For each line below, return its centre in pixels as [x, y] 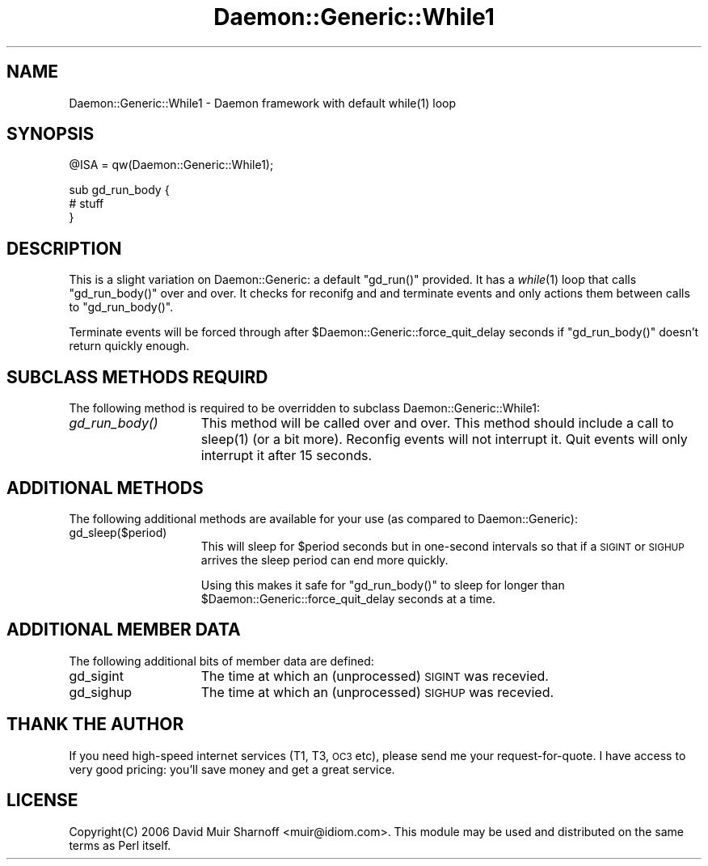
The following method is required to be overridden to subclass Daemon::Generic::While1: [305, 408]
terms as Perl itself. [120, 845]
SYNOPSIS [51, 134]
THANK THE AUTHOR [95, 724]
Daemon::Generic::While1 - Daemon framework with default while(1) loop [263, 103]
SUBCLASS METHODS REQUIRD [137, 377]
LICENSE [42, 801]
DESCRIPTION [64, 248]
